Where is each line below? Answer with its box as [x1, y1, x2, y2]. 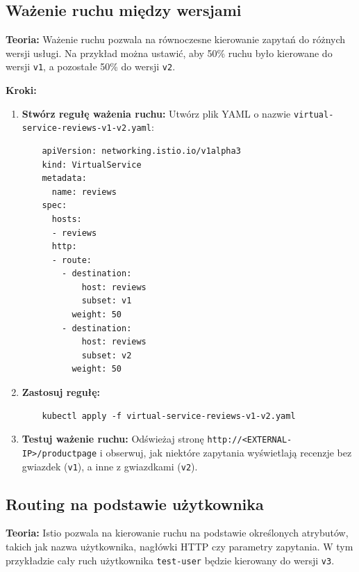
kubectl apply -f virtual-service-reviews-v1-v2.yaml [42, 411, 296, 421]
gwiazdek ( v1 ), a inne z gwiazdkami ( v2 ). [22, 459, 198, 473]
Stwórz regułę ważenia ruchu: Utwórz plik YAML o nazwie [22, 106, 291, 120]
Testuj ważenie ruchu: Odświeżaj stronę [22, 431, 204, 446]
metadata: [42, 173, 87, 184]
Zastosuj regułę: [22, 385, 100, 399]
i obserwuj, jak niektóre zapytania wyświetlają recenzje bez [99, 445, 352, 459]
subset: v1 [81, 296, 132, 306]
